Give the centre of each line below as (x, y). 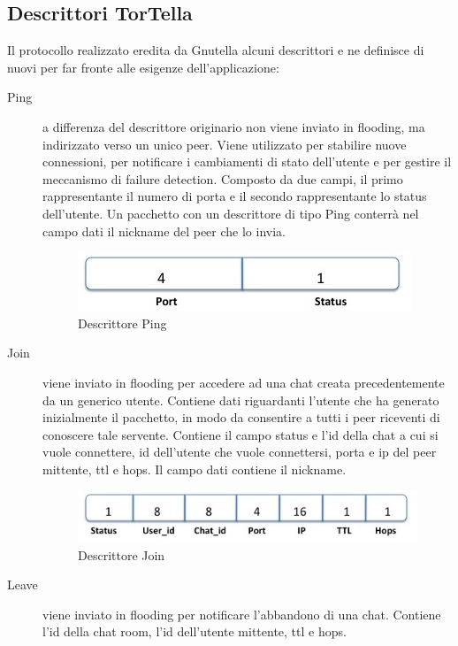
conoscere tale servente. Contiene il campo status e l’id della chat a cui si (240, 434)
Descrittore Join (122, 554)
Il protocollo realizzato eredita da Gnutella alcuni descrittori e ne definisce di (216, 50)
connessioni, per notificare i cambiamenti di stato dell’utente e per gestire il (247, 161)
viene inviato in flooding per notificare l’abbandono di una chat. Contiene (242, 614)
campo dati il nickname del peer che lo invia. (164, 231)
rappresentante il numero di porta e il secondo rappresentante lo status (235, 196)
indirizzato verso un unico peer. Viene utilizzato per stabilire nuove (225, 144)
